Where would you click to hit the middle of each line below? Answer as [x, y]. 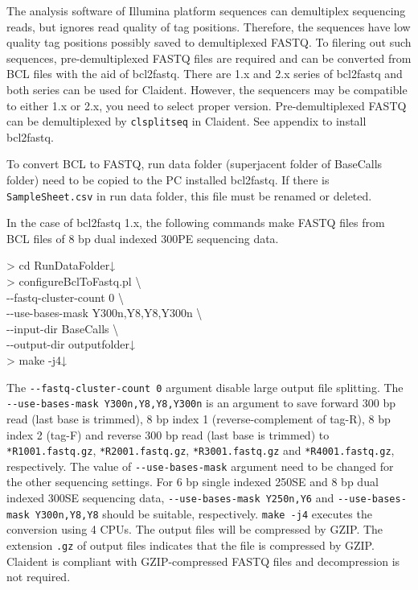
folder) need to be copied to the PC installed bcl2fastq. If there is [168, 179]
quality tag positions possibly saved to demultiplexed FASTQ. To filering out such [209, 42]
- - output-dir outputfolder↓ [71, 344]
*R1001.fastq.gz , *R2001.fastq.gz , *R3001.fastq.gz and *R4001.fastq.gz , [201, 450]
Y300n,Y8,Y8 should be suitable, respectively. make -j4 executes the [203, 513]
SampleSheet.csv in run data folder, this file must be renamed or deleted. [189, 195]
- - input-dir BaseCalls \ [63, 328]
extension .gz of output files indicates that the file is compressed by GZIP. [191, 545]
